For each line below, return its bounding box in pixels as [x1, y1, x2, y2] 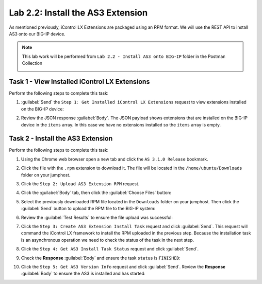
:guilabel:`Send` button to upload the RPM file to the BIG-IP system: [21, 206, 156, 212]
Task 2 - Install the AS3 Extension [9, 134, 113, 143]
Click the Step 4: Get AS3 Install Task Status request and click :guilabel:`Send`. [21, 246, 199, 252]
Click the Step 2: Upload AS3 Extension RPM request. [21, 181, 140, 187]
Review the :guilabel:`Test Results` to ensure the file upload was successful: [21, 214, 173, 220]
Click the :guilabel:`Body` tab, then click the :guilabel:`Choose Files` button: [21, 190, 172, 195]
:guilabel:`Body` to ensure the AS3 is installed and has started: [21, 270, 146, 277]
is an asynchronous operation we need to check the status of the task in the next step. [21, 237, 194, 243]
